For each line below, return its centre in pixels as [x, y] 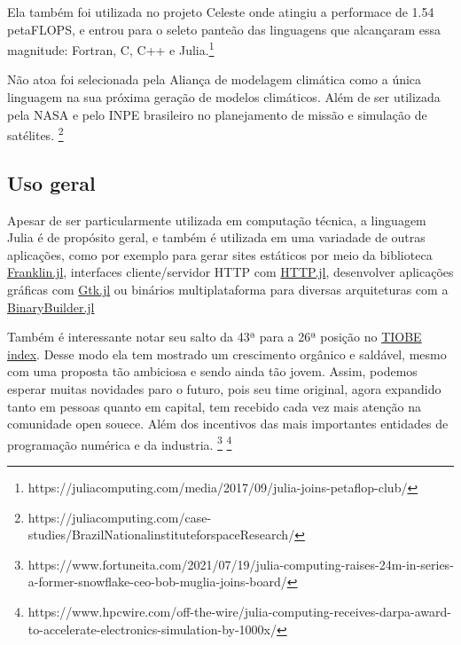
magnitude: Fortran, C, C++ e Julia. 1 [111, 48]
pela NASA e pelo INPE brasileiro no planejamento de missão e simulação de [217, 114]
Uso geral [51, 182]
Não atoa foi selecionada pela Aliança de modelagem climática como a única [215, 79]
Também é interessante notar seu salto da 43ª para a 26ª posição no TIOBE [215, 337]
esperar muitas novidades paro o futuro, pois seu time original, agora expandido [224, 389]
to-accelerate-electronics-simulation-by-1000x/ [152, 629]
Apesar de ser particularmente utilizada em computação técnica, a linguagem [217, 220]
